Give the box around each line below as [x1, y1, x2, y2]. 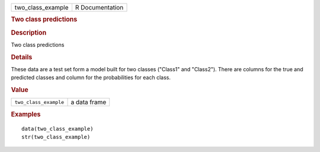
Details [11, 53, 33, 61]
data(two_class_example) [21, 125, 94, 132]
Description [11, 28, 47, 37]
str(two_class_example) [21, 134, 91, 141]
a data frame [71, 98, 107, 106]
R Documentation [75, 4, 124, 11]
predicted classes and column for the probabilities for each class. [11, 74, 171, 81]
